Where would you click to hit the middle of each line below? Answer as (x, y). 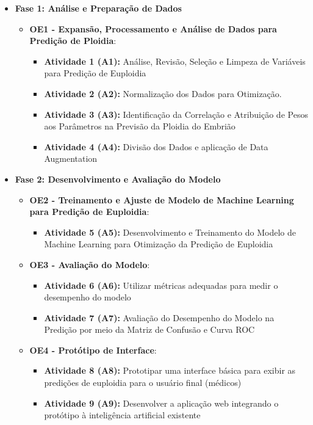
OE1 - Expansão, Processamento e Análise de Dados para (153, 28)
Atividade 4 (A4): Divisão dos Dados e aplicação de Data (156, 146)
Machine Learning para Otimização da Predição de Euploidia (159, 244)
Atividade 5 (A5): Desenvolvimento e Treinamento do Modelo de (170, 232)
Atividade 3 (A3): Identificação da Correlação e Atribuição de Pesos (176, 114)
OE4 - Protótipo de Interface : (93, 350)
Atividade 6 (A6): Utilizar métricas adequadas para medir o (161, 285)
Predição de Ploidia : (73, 41)
